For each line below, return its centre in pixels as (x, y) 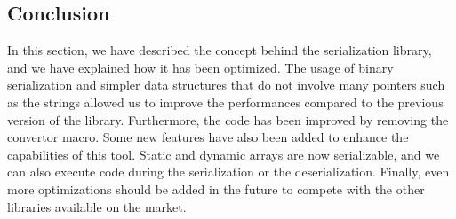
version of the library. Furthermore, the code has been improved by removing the (228, 119)
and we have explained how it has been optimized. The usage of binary (200, 67)
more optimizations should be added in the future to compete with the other (216, 188)
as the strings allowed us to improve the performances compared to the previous (225, 102)
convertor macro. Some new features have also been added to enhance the (208, 137)
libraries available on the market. (97, 206)
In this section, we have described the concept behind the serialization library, (220, 50)
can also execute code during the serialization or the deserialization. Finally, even (228, 172)
